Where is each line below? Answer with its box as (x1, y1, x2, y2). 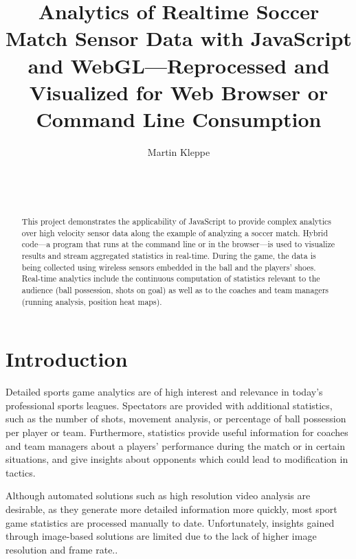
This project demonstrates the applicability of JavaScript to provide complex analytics (21, 216, 331, 227)
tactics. (5, 465, 36, 479)
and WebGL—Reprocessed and (27, 51, 330, 79)
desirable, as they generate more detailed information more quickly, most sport (5, 501, 337, 516)
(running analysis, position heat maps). (21, 295, 162, 307)
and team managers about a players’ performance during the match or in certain (5, 438, 345, 453)
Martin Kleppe (147, 144, 210, 159)
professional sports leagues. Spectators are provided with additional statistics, (5, 398, 333, 412)
